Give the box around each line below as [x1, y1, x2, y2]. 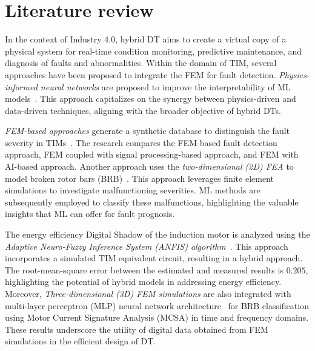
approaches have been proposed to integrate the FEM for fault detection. [5, 68, 276, 81]
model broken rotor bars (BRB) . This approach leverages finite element [5, 172, 274, 184]
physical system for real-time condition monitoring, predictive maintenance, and [5, 44, 302, 57]
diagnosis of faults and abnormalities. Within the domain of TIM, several [5, 56, 277, 69]
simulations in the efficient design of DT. [5, 335, 156, 347]
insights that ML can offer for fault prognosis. [5, 207, 175, 220]
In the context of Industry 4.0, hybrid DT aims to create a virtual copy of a [5, 33, 287, 45]
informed [5, 80, 38, 93]
